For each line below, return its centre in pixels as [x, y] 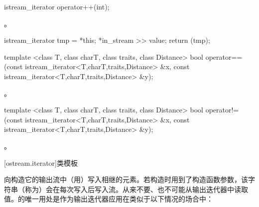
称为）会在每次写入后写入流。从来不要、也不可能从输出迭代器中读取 [136, 189]
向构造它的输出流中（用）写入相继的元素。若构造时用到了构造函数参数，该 [126, 179]
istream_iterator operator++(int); [57, 6]
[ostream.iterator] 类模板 [41, 162]
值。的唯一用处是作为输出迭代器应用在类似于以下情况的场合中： [109, 199]
